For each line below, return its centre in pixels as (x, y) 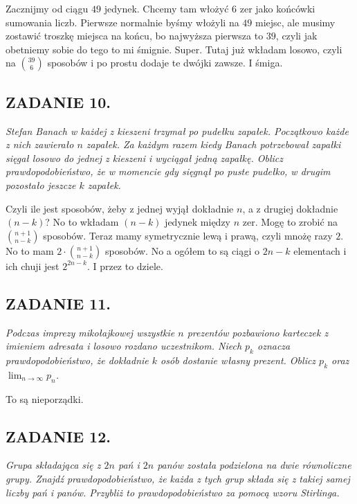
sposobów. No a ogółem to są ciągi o (183, 250)
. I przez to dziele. (125, 265)
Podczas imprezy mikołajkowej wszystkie (90, 332)
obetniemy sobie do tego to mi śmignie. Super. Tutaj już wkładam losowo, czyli (174, 49)
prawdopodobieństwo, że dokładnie (77, 360)
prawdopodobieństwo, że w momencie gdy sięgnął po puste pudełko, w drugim (168, 171)
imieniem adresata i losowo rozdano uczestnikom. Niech (124, 346)
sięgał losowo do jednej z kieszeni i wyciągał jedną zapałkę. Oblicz (144, 157)
